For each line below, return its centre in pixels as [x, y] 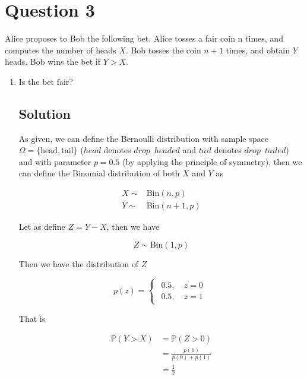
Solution [45, 113]
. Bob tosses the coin [163, 50]
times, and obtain [258, 50]
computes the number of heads [61, 50]
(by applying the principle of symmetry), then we [212, 161]
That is [32, 318]
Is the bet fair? [46, 81]
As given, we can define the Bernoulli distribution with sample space [143, 138]
